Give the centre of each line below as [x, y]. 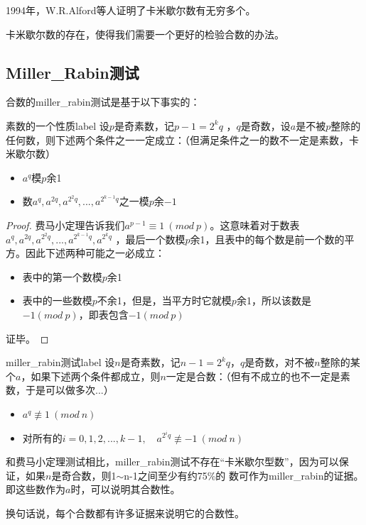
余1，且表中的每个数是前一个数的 [267, 239]
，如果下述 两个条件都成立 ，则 [91, 376]
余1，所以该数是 [274, 300]
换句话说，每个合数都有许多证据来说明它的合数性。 [125, 513]
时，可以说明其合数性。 [125, 489]
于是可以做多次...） [69, 390]
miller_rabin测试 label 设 [60, 362]
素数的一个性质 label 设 [58, 125]
